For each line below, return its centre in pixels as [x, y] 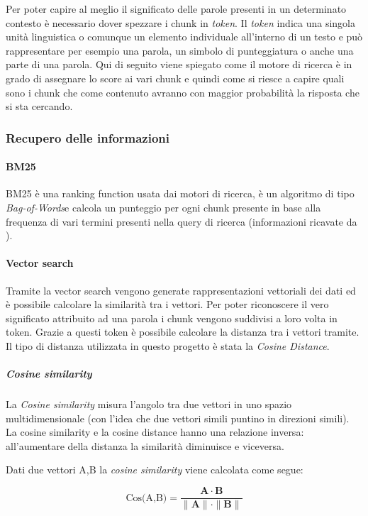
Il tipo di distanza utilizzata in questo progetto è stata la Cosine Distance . [168, 345]
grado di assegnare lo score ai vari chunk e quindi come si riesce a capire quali [175, 78]
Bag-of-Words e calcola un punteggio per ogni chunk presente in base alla [163, 207]
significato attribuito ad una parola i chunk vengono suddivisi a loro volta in [172, 318]
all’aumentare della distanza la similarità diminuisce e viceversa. [145, 445]
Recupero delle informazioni [88, 137]
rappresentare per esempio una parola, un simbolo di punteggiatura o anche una [180, 50]
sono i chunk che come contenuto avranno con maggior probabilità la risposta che [183, 92]
